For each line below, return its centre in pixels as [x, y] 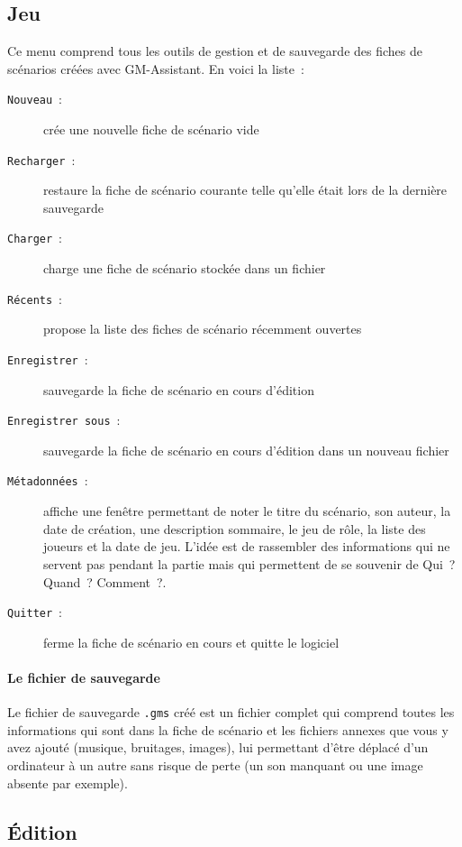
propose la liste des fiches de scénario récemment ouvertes [203, 329]
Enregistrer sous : [64, 420]
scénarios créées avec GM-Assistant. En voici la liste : [156, 68]
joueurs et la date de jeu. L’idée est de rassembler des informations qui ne [247, 546]
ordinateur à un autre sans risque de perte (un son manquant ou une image [215, 765]
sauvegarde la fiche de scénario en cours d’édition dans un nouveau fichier [246, 450]
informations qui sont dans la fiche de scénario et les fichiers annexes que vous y [228, 729]
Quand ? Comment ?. [105, 581]
